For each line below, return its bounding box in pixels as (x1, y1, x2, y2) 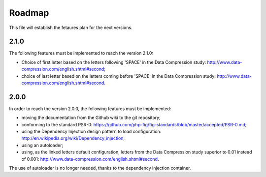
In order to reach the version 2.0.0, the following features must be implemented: (9, 106, 171, 112)
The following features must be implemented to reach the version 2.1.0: (9, 50, 154, 56)
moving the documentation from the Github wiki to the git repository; (21, 115, 161, 120)
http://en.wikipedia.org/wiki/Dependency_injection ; (21, 135, 125, 141)
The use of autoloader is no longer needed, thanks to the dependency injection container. (9, 165, 191, 171)
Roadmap (9, 7, 49, 18)
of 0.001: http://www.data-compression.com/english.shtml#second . (21, 156, 159, 162)
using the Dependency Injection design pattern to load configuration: (21, 128, 162, 135)
